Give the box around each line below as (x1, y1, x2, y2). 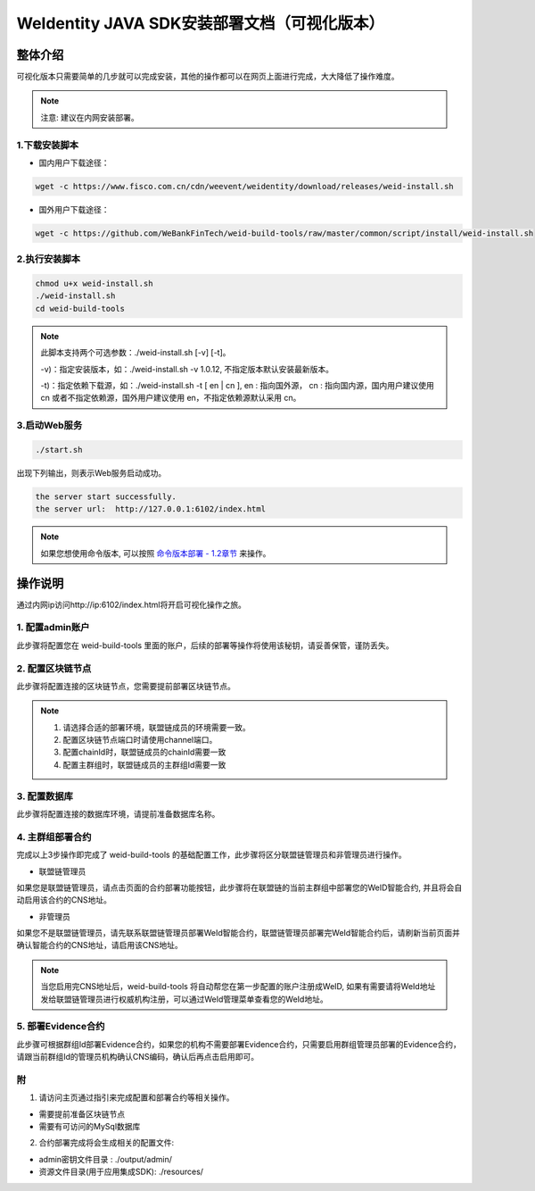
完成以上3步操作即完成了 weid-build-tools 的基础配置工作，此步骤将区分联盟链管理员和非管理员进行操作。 (16, 849, 407, 861)
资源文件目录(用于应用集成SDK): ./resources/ (38, 1166, 204, 1178)
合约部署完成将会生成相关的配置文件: (38, 1137, 175, 1148)
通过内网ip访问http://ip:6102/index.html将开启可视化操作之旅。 (16, 599, 247, 610)
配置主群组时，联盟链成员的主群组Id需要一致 (62, 759, 226, 770)
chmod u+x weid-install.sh (35, 279, 153, 289)
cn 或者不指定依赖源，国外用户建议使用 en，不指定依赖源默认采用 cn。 (40, 393, 301, 404)
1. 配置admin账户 (16, 621, 90, 634)
